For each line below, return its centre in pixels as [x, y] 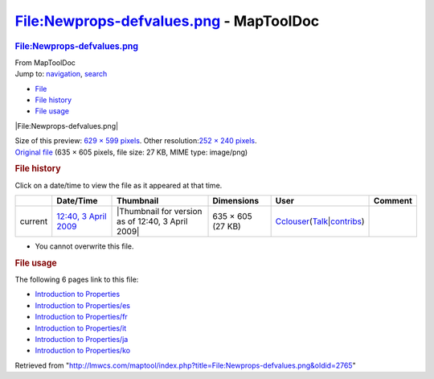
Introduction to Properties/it [81, 328]
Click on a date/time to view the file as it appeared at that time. [119, 185]
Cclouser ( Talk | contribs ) [320, 221]
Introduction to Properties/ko [83, 351]
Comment [393, 200]
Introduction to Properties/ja [82, 339]
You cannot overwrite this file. [84, 246]
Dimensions [236, 200]
